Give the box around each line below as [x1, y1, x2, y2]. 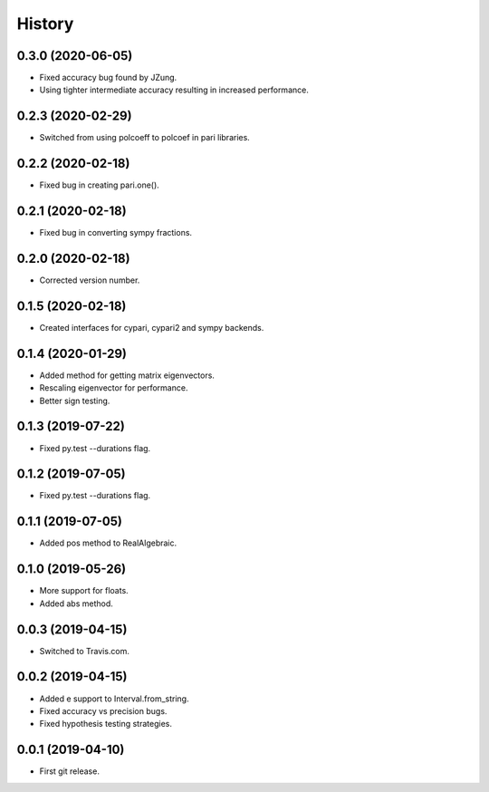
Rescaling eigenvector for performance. [39, 382, 188, 393]
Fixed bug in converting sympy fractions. [39, 227, 193, 238]
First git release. [39, 766, 100, 777]
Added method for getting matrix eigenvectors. [39, 370, 215, 381]
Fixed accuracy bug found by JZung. [39, 72, 177, 83]
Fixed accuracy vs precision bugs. [39, 705, 168, 716]
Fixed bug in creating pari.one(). [39, 179, 160, 190]
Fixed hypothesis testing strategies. [39, 719, 172, 729]
